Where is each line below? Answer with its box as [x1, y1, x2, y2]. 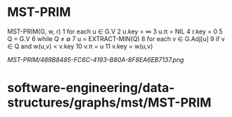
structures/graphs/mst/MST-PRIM [7, 95, 212, 111]
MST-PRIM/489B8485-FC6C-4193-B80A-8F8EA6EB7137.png [7, 55, 184, 63]
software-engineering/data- [7, 80, 175, 96]
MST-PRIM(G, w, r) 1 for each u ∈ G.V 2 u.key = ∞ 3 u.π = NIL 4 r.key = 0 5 [7, 27, 223, 36]
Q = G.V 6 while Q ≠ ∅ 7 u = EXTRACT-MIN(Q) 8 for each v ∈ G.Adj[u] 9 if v [7, 34, 225, 42]
